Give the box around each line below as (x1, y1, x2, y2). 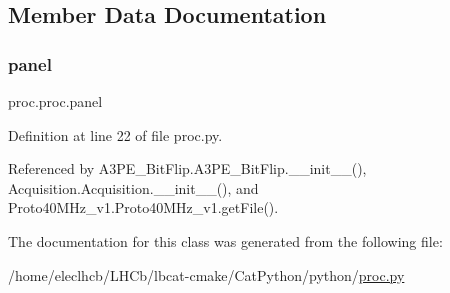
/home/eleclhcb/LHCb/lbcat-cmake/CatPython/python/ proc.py (8, 264, 405, 285)
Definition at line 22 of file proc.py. (8, 124, 223, 145)
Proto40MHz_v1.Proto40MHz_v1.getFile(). (8, 197, 279, 218)
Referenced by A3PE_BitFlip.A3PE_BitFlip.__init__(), (8, 158, 367, 179)
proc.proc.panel (8, 91, 103, 111)
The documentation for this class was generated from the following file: (8, 230, 443, 251)
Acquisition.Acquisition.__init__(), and (8, 177, 259, 198)
